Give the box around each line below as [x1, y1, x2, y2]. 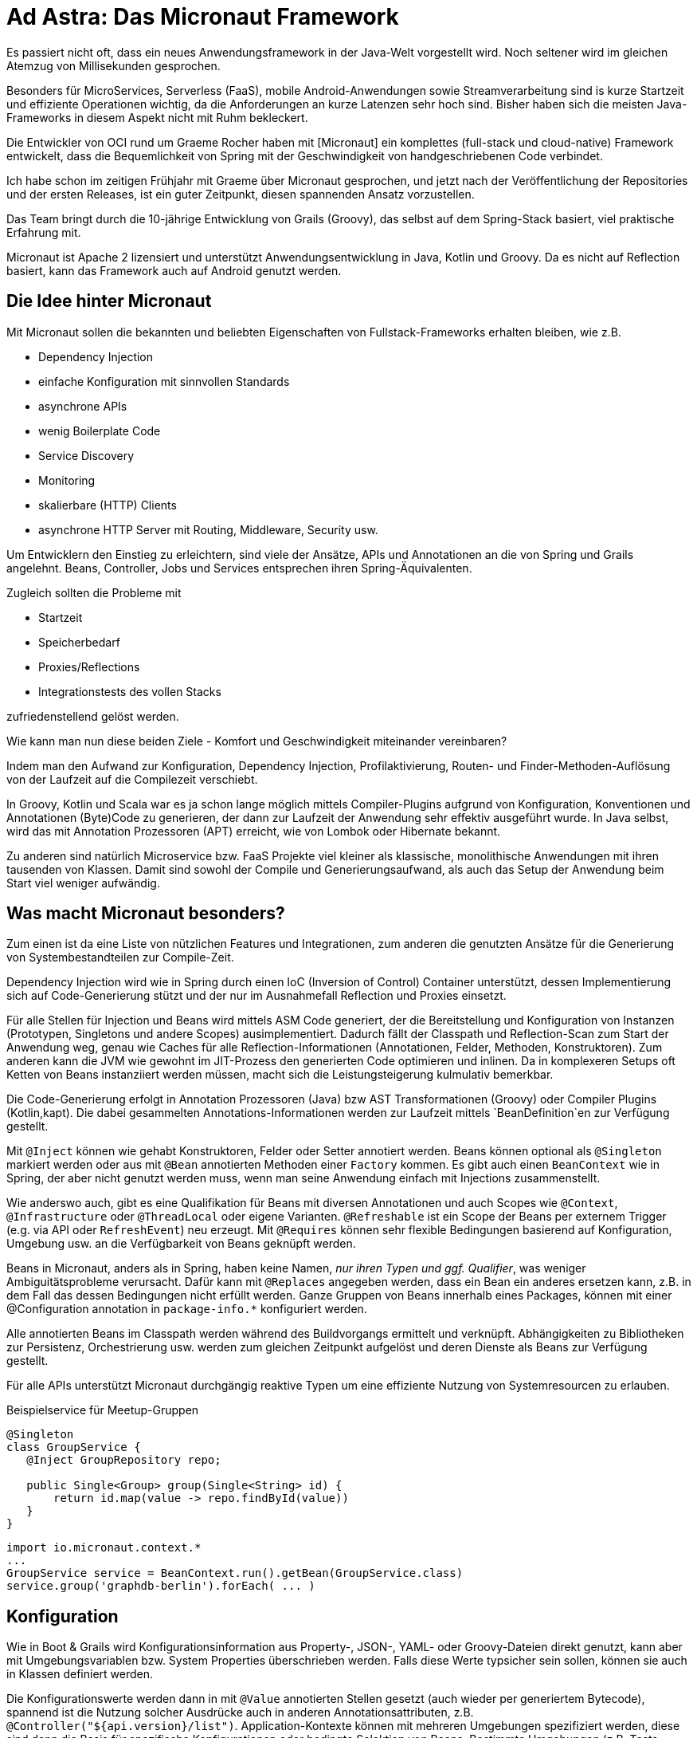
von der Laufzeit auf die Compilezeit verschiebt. [6, 772, 258, 786]
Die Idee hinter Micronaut [6, 291, 212, 312]
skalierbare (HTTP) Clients [38, 497, 177, 512]
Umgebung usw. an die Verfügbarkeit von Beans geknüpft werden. [6, 1237, 356, 1251]
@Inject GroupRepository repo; [26, 1453, 221, 1467]
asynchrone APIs [38, 399, 127, 413]
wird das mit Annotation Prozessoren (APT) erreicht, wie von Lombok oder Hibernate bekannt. [6, 824, 501, 838]
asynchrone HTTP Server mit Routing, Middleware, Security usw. [38, 522, 378, 537]
